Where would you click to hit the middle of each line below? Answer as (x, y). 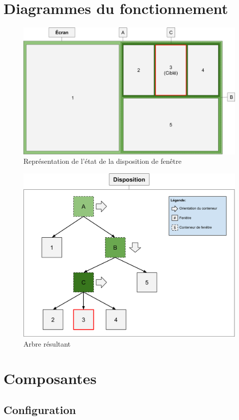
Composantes (50, 378)
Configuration (40, 410)
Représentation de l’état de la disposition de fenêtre (103, 161)
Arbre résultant (47, 343)
